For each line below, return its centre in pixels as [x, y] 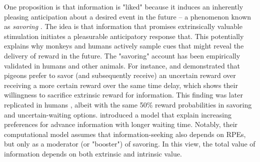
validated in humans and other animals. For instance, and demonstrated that [122, 65]
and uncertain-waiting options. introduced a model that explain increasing [118, 114]
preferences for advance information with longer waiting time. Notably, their [121, 124]
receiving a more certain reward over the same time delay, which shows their [121, 85]
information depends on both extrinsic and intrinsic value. [93, 153]
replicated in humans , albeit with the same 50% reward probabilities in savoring [128, 104]
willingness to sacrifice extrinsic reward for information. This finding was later [123, 95]
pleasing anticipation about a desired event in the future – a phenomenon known [128, 16]
